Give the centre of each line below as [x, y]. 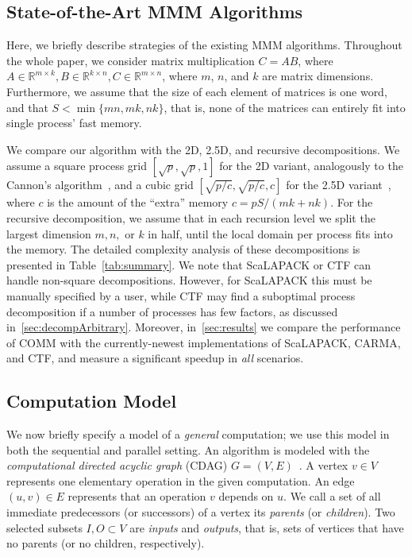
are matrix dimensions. [318, 76]
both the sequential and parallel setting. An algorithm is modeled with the [188, 449]
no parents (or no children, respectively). [106, 543]
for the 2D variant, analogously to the [311, 166]
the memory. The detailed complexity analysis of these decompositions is [183, 249]
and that [27, 107]
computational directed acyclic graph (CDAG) [117, 465]
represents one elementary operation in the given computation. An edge [181, 480]
